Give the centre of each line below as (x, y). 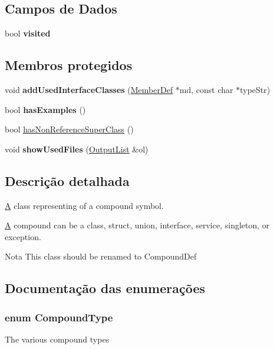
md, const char (206, 89)
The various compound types (57, 339)
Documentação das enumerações (105, 288)
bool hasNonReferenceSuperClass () (69, 129)
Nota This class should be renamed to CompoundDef (101, 256)
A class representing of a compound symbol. (84, 205)
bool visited (28, 33)
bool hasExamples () (45, 109)
